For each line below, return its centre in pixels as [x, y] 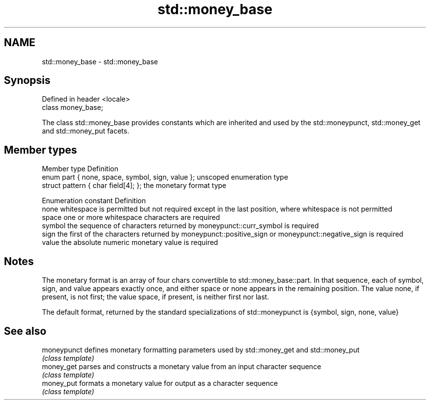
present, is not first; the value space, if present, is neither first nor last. [156, 297]
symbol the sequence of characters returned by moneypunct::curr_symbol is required [180, 226]
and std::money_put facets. [86, 131]
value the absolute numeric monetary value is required [130, 242]
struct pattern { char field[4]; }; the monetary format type [134, 186]
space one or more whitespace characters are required [131, 217]
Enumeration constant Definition [94, 201]
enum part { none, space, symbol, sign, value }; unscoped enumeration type [165, 177]
